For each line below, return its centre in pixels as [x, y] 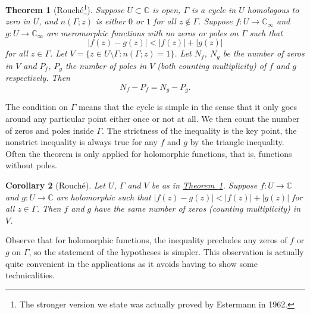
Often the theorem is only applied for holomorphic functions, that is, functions [149, 153]
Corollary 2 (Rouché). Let [55, 185]
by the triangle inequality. [237, 142]
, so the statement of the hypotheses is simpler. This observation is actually [166, 251]
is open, [167, 9]
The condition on [37, 107]
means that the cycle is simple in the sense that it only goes [188, 107]
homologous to [273, 9]
